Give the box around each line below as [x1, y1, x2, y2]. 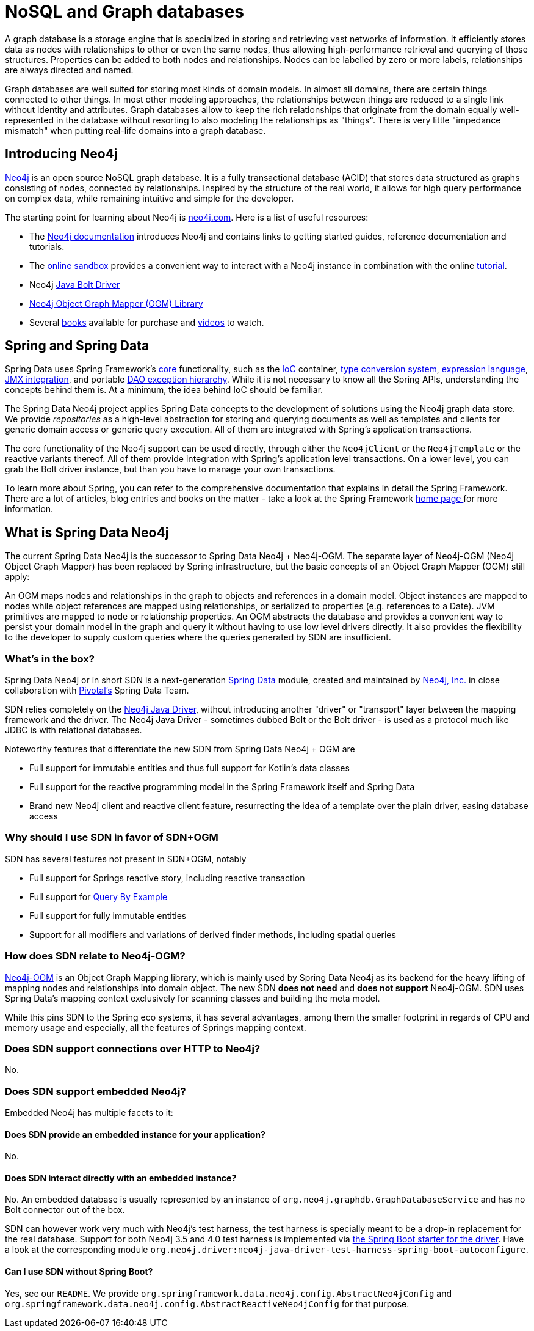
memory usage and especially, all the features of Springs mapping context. [5, 1022, 306, 1033]
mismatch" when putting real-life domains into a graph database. [5, 125, 266, 136]
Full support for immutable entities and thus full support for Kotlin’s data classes [29, 763, 350, 774]
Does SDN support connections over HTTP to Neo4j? [5, 1042, 261, 1055]
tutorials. [29, 241, 65, 252]
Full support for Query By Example [29, 891, 168, 902]
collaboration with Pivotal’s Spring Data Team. [5, 685, 189, 696]
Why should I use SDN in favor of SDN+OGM [5, 831, 218, 844]
